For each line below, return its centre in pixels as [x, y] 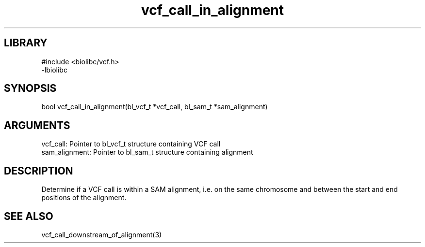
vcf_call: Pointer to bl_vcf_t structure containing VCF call [131, 144]
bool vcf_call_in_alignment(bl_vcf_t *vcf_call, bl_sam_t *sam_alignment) [155, 107]
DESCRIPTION [39, 171]
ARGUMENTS [37, 125]
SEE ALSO [29, 216]
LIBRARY [26, 43]
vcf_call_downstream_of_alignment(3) [102, 234]
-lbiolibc [54, 70]
